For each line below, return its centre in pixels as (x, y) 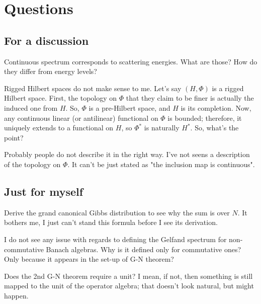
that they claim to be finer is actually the (190, 98)
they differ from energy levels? (51, 71)
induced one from (31, 107)
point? (14, 137)
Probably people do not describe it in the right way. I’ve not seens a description (127, 154)
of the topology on (32, 164)
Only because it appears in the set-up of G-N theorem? (89, 259)
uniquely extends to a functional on (59, 128)
